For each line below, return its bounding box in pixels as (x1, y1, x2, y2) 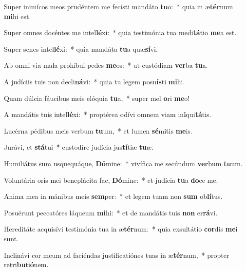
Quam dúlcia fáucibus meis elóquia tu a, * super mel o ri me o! (4, 93, 190, 103)
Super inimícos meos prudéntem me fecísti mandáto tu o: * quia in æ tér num (4, 1, 233, 11)
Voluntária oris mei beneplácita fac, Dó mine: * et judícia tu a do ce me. (4, 174, 218, 185)
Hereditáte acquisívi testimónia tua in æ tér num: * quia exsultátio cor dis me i (4, 224, 238, 234)
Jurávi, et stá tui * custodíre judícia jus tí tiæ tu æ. (4, 142, 154, 152)
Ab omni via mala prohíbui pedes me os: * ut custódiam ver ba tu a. (4, 60, 208, 70)
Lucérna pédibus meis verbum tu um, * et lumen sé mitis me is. (4, 125, 192, 135)
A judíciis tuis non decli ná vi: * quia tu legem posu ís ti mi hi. (4, 76, 185, 86)
